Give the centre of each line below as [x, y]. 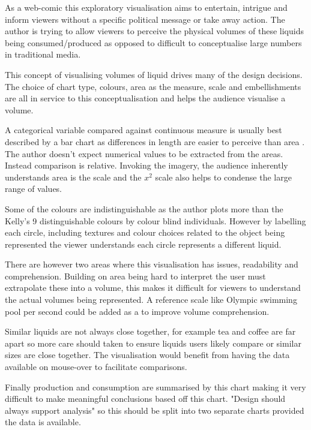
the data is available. [43, 422]
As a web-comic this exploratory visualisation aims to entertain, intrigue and [146, 7]
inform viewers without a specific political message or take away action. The [145, 19]
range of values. [34, 189]
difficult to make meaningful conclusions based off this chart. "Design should [145, 399]
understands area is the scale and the [73, 177]
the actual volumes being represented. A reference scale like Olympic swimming [151, 300]
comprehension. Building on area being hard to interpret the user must [135, 276]
